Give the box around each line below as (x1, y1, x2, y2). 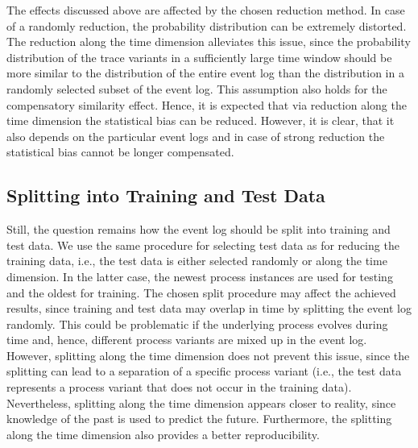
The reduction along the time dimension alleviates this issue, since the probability (6, 33, 411, 50)
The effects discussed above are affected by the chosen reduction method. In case (6, 2, 405, 18)
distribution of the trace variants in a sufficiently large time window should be (6, 48, 392, 65)
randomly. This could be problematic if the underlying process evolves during (6, 315, 388, 332)
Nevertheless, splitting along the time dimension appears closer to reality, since (6, 394, 396, 411)
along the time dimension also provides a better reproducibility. (6, 425, 320, 442)
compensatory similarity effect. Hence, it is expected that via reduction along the (6, 96, 407, 113)
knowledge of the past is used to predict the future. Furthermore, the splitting (6, 410, 392, 427)
